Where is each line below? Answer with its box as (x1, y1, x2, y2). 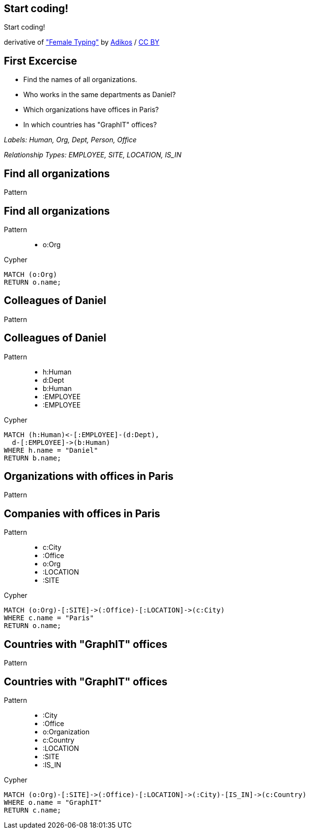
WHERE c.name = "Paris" (4, 614, 94, 622)
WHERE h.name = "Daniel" (4, 446, 98, 454)
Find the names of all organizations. (23, 75, 137, 84)
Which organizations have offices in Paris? (23, 105, 159, 114)
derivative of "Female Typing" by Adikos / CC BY (4, 38, 160, 47)
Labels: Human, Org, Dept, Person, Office (4, 136, 137, 144)
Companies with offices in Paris (4, 507, 161, 520)
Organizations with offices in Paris (4, 470, 174, 483)
